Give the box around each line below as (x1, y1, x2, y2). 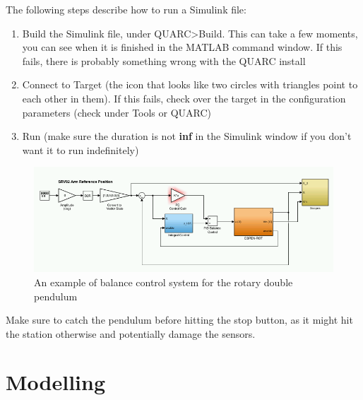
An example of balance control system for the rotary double (34, 274, 293, 289)
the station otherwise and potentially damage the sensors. (6, 326, 256, 341)
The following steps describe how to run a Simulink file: (6, 2, 246, 16)
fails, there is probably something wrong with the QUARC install (22, 53, 306, 68)
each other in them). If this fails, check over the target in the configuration (22, 90, 346, 105)
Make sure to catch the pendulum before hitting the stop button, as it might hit (6, 312, 353, 327)
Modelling (6, 367, 106, 396)
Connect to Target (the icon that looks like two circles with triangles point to (22, 77, 358, 92)
